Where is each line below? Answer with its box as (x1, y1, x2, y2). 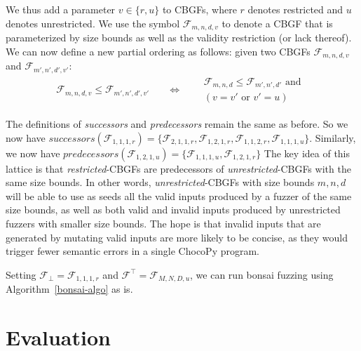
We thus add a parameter (6, 2, 116, 16)
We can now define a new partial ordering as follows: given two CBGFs (6, 44, 311, 58)
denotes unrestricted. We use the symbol (6, 15, 180, 30)
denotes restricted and (247, 2, 343, 16)
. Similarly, (309, 130, 356, 145)
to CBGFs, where (162, 2, 237, 16)
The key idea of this (264, 145, 350, 160)
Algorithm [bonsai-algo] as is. (6, 282, 133, 296)
